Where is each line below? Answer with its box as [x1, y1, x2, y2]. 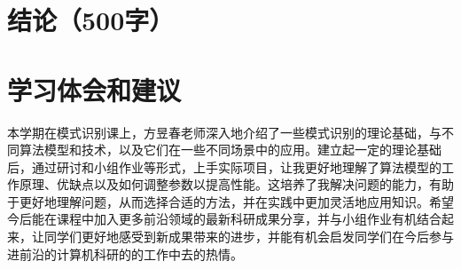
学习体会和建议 [7, 71, 182, 107]
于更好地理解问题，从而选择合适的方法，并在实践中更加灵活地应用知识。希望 [7, 192, 454, 210]
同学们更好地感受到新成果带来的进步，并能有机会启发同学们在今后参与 [43, 227, 454, 246]
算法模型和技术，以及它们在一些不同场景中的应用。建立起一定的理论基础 [19, 140, 441, 159]
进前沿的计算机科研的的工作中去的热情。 [7, 244, 243, 263]
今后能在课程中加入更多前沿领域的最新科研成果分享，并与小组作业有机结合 [7, 210, 441, 228]
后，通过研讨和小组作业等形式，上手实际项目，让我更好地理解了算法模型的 [7, 157, 441, 176]
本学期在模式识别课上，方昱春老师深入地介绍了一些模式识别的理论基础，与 [7, 123, 441, 141]
